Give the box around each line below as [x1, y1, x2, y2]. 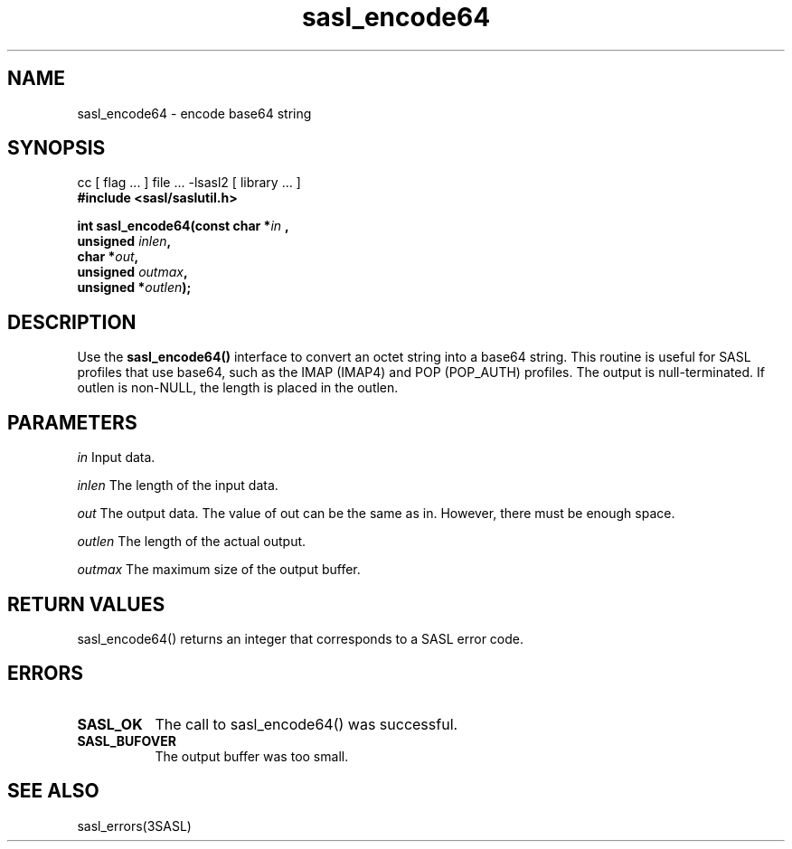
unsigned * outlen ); [77, 279, 192, 296]
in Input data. [77, 449, 156, 466]
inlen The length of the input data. [77, 477, 278, 494]
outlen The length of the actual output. [77, 533, 306, 550]
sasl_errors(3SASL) [77, 817, 192, 834]
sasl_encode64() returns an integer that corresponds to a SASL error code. [77, 630, 524, 646]
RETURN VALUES [7, 592, 165, 616]
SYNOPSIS [7, 137, 106, 160]
